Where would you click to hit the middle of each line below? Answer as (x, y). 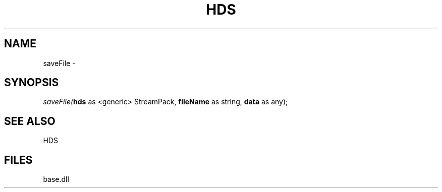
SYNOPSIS (32, 83)
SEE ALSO (30, 121)
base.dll (56, 179)
